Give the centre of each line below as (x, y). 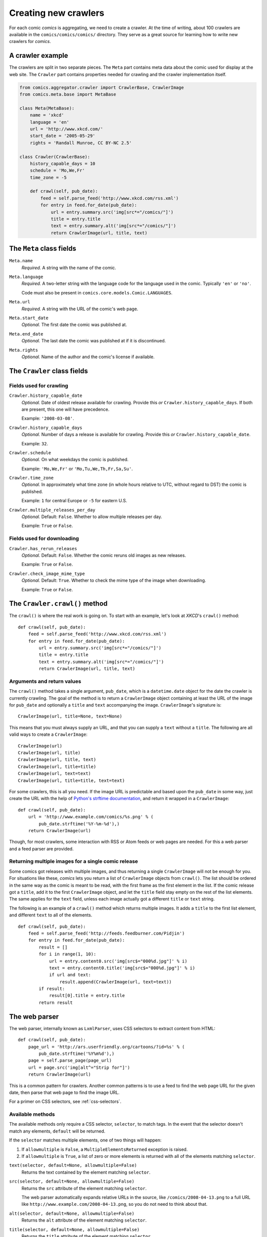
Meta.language (26, 277)
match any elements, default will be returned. (57, 1131)
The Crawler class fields (49, 371)
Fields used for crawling (39, 385)
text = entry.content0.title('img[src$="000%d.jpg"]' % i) (122, 968)
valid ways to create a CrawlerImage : (48, 734)
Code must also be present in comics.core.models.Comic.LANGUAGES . (97, 292)
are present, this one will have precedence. (66, 409)
